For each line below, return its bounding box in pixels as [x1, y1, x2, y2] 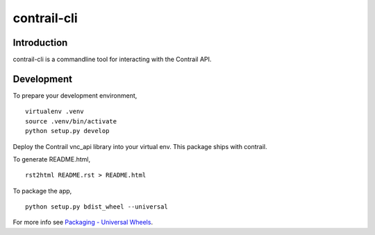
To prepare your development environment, [12, 91, 137, 100]
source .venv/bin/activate [25, 117, 117, 125]
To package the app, [12, 186, 72, 195]
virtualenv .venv [25, 107, 84, 116]
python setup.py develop [25, 127, 110, 135]
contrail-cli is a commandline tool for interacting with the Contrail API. [12, 55, 212, 64]
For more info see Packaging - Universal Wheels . [12, 218, 153, 227]
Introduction [12, 37, 68, 49]
